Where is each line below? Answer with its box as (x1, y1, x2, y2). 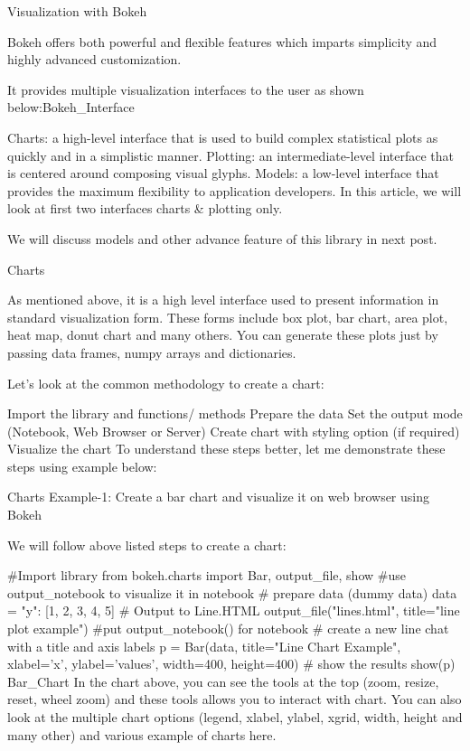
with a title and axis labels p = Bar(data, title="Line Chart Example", (7, 636, 401, 655)
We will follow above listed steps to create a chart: (7, 535, 287, 554)
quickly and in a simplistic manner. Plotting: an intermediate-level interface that (7, 146, 454, 164)
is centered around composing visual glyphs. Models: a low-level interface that (7, 164, 439, 183)
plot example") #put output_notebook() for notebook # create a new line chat (7, 619, 449, 638)
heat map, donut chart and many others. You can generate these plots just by (7, 325, 438, 344)
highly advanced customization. (7, 50, 182, 69)
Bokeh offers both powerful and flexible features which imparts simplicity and (7, 32, 437, 51)
